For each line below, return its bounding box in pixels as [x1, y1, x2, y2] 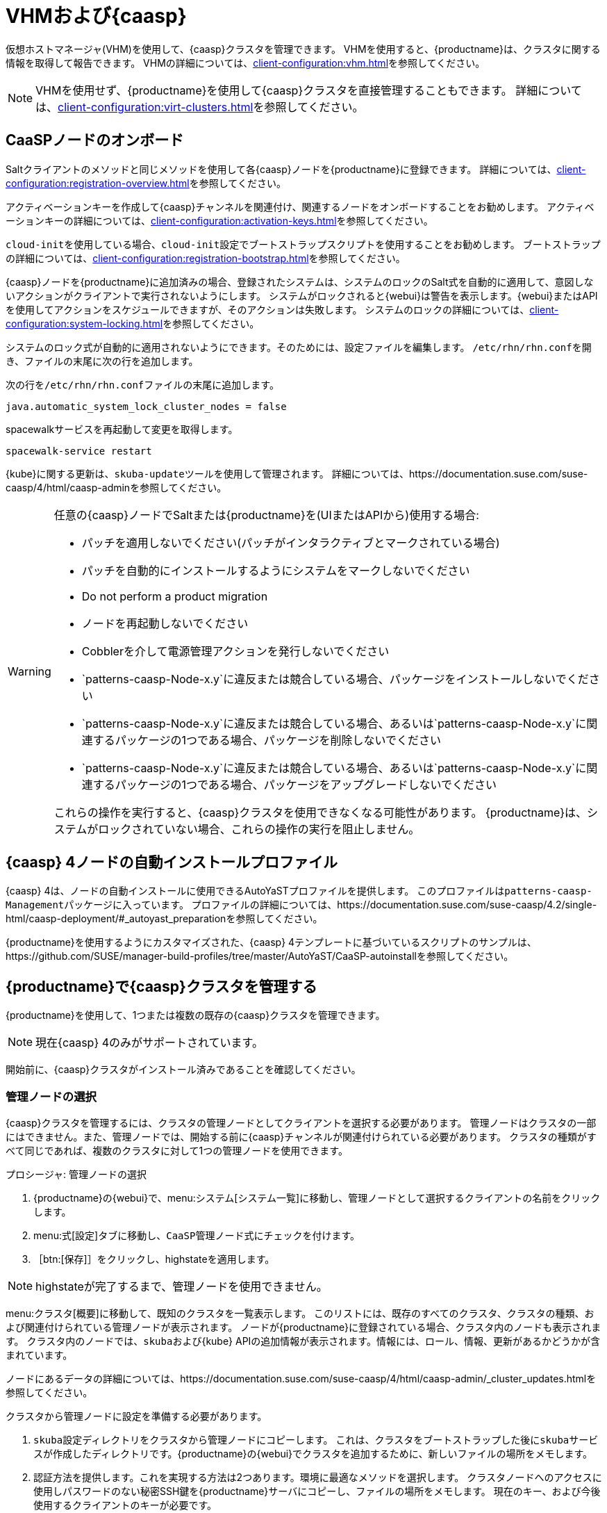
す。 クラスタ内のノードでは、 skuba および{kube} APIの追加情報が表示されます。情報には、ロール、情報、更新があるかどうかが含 [6, 1335, 600, 1348]
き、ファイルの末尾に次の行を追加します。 [6, 354, 199, 367]
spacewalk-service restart [6, 445, 152, 457]
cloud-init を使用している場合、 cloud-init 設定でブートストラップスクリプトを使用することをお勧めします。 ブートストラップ [6, 238, 601, 250]
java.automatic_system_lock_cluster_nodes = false [6, 400, 287, 412]
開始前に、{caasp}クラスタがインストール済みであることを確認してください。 [6, 1063, 361, 1076]
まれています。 [6, 1349, 73, 1361]
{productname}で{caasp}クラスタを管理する [6, 977, 317, 995]
